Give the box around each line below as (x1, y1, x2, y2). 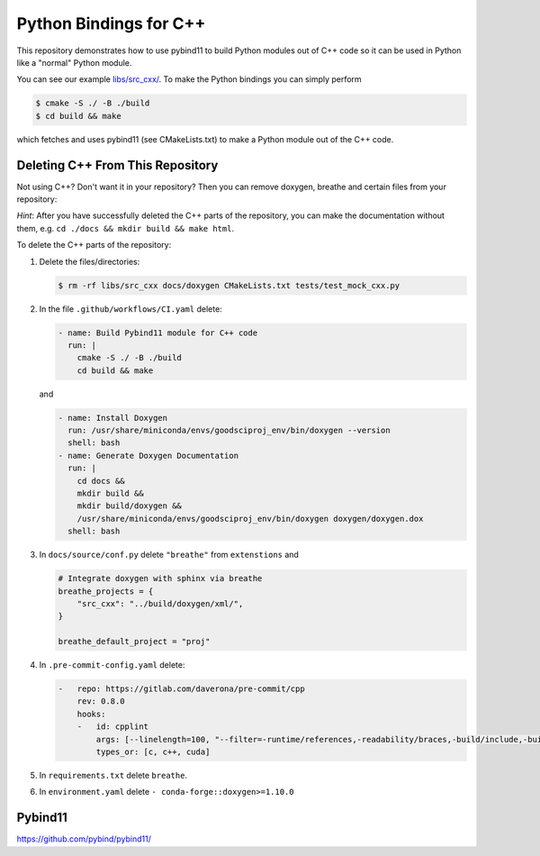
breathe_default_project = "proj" (58, 636, 211, 647)
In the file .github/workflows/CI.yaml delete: (39, 303, 222, 314)
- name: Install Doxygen (58, 413, 168, 423)
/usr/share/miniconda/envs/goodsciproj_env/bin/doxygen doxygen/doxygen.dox (76, 514, 424, 524)
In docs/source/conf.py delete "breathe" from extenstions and (39, 550, 299, 560)
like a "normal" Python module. (16, 57, 132, 68)
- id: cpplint (76, 722, 148, 732)
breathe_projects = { (58, 586, 154, 596)
